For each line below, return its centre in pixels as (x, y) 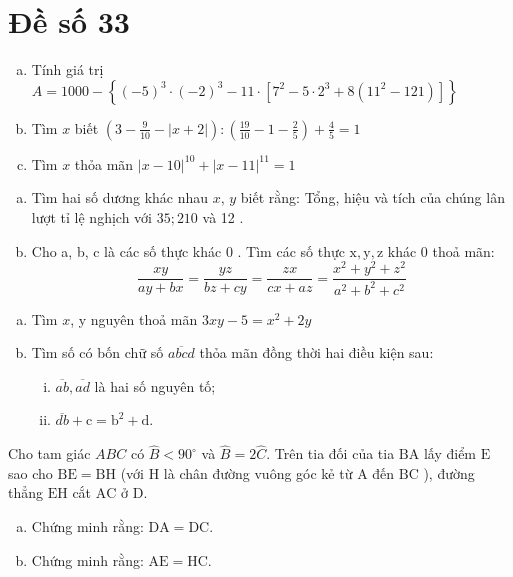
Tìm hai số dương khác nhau (120, 197)
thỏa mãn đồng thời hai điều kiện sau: (316, 352)
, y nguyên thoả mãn (134, 318)
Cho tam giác (49, 453)
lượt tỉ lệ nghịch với (91, 216)
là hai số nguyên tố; (155, 385)
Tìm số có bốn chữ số (97, 352)
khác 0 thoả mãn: (441, 250)
